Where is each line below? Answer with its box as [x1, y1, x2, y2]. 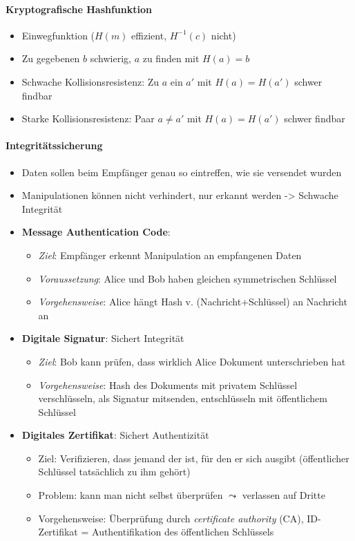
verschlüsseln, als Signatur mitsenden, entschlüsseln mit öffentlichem [38, 391, 327, 406]
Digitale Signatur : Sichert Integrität [21, 331, 184, 345]
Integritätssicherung [6, 138, 103, 153]
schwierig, [90, 51, 131, 66]
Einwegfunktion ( [21, 28, 95, 42]
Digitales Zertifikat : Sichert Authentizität [21, 428, 209, 442]
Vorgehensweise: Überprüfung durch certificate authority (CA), [38, 511, 304, 525]
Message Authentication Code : [21, 225, 171, 239]
